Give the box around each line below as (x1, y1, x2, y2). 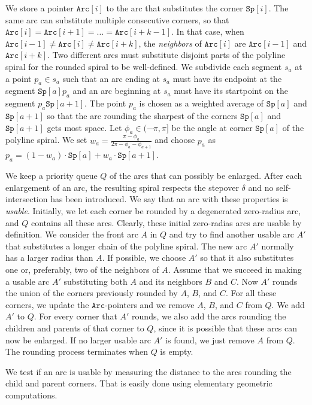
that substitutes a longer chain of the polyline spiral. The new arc (5, 239, 247, 252)
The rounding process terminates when (5, 345, 148, 358)
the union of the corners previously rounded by (5, 287, 178, 299)
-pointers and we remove (105, 298, 195, 310)
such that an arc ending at (62, 72, 160, 84)
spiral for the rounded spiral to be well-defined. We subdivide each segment (5, 60, 282, 72)
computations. (5, 388, 57, 401)
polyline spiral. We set (5, 133, 87, 146)
